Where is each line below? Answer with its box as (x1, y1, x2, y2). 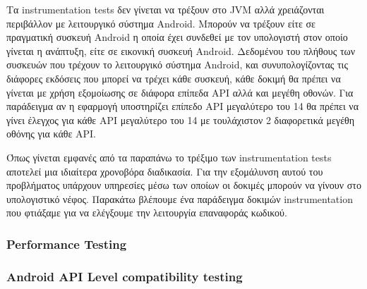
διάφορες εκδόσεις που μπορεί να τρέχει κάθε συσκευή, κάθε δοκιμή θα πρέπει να (6, 70, 341, 85)
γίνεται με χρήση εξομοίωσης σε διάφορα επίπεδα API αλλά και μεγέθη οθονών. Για (6, 85, 354, 99)
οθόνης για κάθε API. (6, 126, 97, 141)
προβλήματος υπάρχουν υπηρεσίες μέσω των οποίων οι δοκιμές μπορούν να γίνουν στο (6, 178, 361, 192)
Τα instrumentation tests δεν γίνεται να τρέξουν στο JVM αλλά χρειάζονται (6, 2, 325, 16)
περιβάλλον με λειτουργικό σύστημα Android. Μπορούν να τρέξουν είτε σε (6, 16, 315, 30)
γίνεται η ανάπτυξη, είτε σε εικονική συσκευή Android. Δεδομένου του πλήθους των (6, 43, 356, 58)
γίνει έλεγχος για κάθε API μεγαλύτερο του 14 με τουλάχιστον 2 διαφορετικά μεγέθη (6, 112, 355, 127)
